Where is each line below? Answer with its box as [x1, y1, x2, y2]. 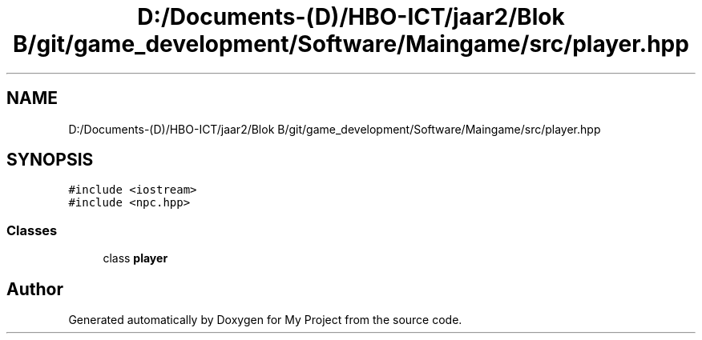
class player [103, 251, 168, 266]
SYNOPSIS [6, 150, 94, 170]
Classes [6, 222, 58, 238]
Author [6, 278, 63, 299]
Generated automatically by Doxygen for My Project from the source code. [68, 313, 462, 327]
